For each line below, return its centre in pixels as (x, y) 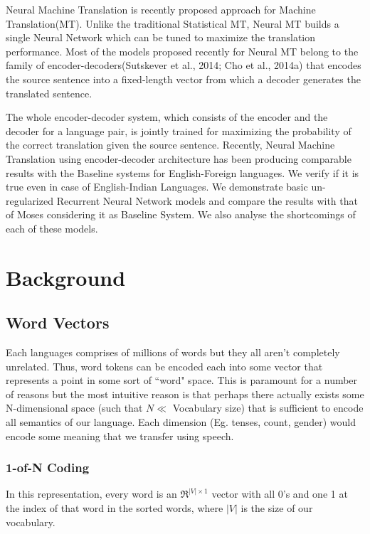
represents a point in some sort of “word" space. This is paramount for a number (182, 380)
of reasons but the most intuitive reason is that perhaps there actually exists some (185, 394)
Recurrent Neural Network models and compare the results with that (207, 200)
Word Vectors (58, 322)
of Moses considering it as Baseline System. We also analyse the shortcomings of (181, 214)
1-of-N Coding (48, 468)
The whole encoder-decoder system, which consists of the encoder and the (167, 117)
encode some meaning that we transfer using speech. (120, 436)
